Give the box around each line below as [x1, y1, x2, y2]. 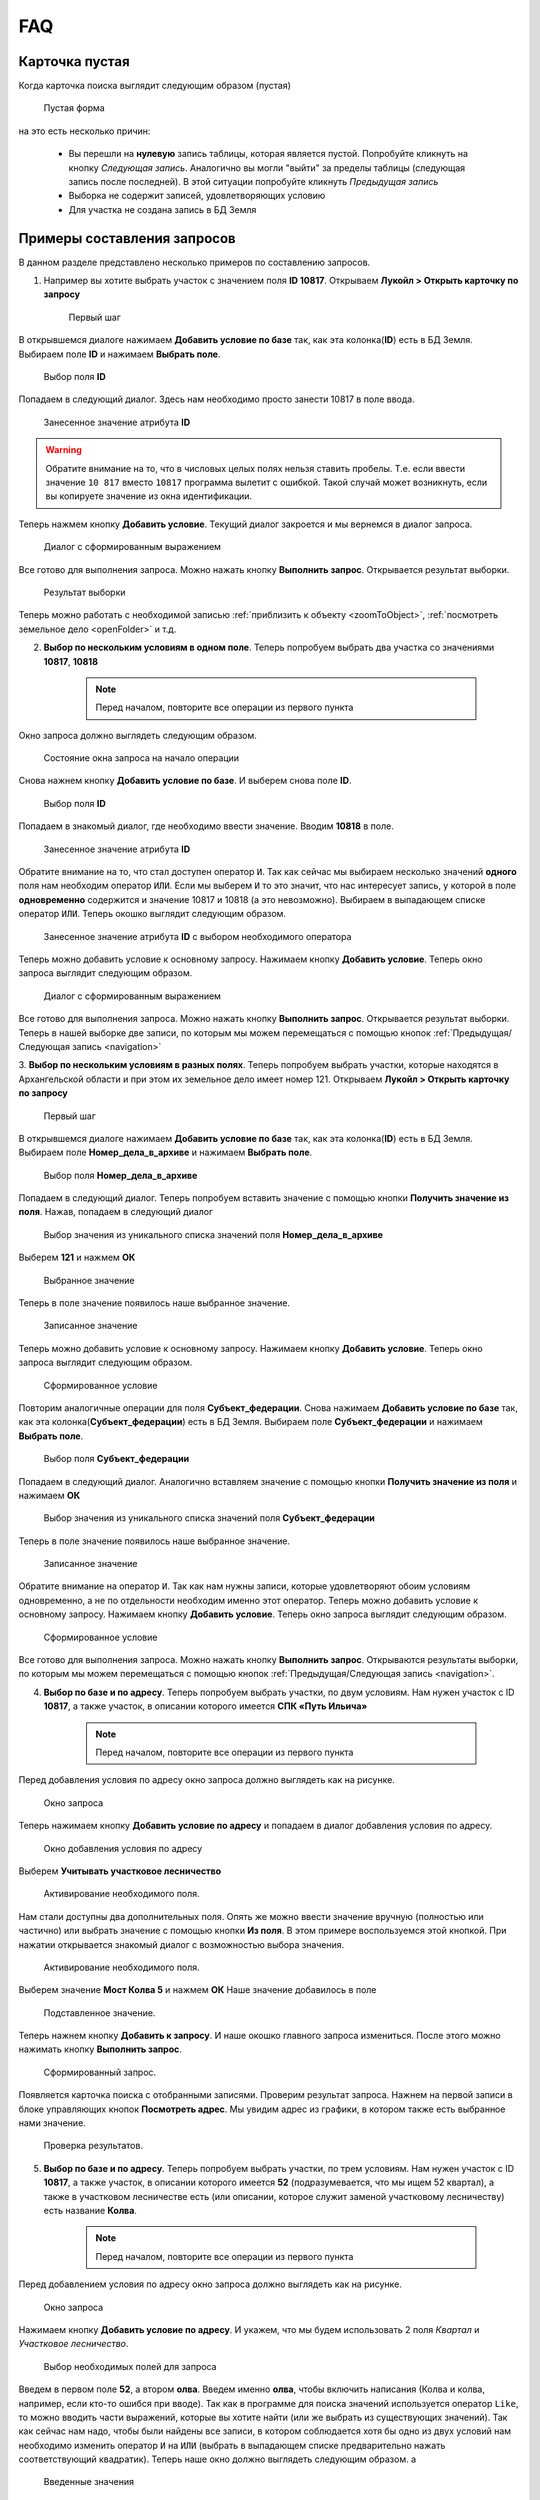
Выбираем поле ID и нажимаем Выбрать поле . [18, 348, 221, 360]
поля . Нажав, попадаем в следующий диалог [18, 1206, 214, 1218]
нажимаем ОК [18, 1489, 81, 1501]
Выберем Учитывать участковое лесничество [18, 1865, 222, 1877]
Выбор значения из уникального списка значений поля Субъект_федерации [43, 1512, 375, 1524]
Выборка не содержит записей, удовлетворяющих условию [68, 190, 326, 202]
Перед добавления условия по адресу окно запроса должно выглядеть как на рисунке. [18, 1774, 395, 1786]
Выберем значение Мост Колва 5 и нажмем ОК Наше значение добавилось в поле [18, 1984, 377, 1996]
